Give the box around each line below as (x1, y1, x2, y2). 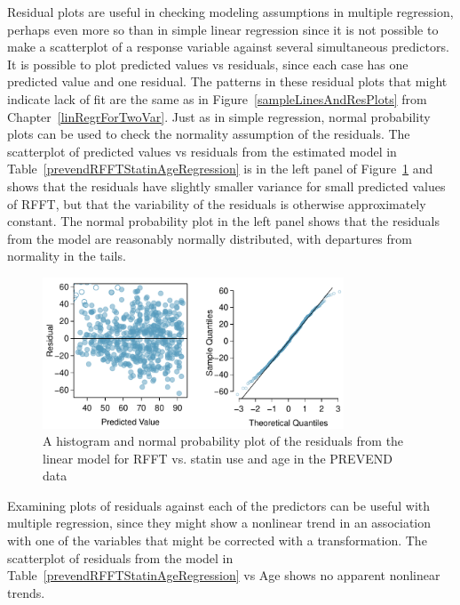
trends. (7, 583, 45, 601)
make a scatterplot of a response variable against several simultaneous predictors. (7, 37, 449, 56)
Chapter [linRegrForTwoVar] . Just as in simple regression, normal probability (7, 107, 431, 125)
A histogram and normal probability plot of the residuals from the (43, 432, 404, 450)
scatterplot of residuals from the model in (7, 548, 234, 567)
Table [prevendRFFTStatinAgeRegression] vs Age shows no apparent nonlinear (7, 566, 440, 585)
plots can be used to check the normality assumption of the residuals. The (7, 125, 410, 143)
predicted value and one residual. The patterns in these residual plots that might (7, 72, 448, 91)
